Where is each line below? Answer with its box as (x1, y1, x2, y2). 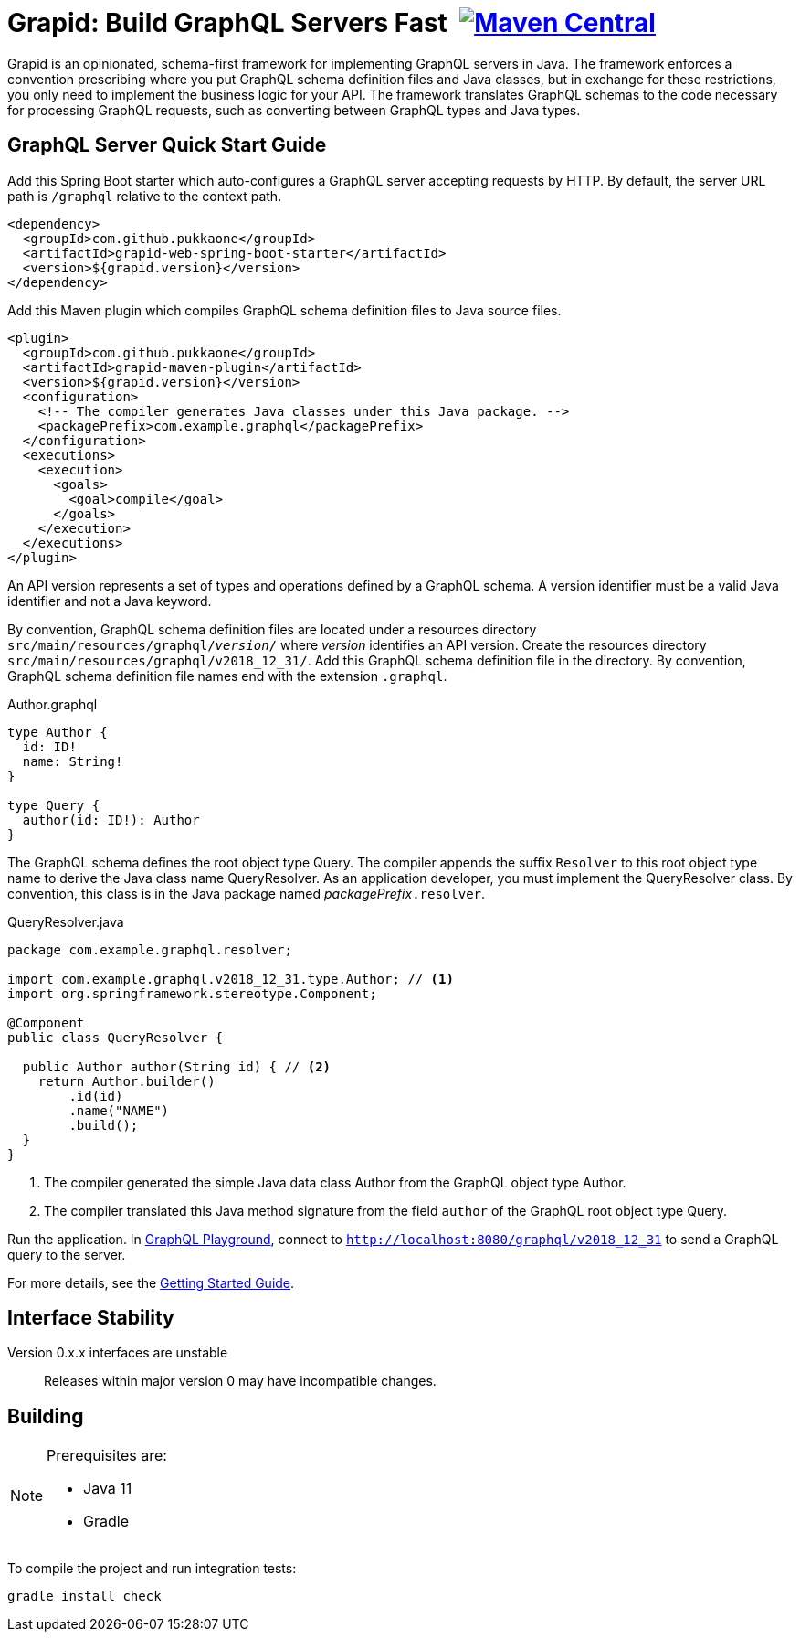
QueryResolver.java (7, 913, 124, 930)
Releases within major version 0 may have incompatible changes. (44, 1373, 437, 1389)
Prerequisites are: (47, 1446, 167, 1465)
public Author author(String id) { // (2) (22, 1059, 332, 1074)
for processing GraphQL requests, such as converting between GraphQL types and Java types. (7, 101, 581, 118)
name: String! (22, 753, 123, 769)
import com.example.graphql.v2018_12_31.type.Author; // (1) (7, 971, 454, 986)
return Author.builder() (37, 1073, 216, 1089)
